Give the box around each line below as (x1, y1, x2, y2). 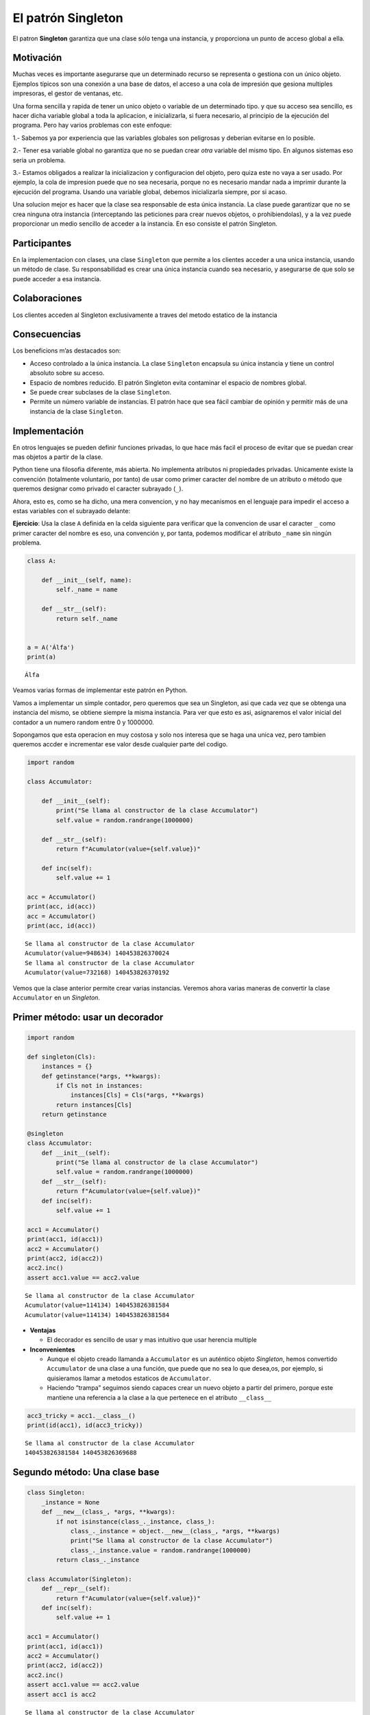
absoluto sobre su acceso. (29, 369, 105, 377)
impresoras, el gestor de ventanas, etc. (12, 89, 123, 97)
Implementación (12, 425, 84, 437)
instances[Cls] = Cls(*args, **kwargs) (70, 1091, 205, 1099)
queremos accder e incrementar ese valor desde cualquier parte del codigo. (12, 740, 228, 748)
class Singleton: (27, 1489, 86, 1497)
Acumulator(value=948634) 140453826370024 (25, 949, 170, 957)
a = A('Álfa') (27, 643, 75, 651)
